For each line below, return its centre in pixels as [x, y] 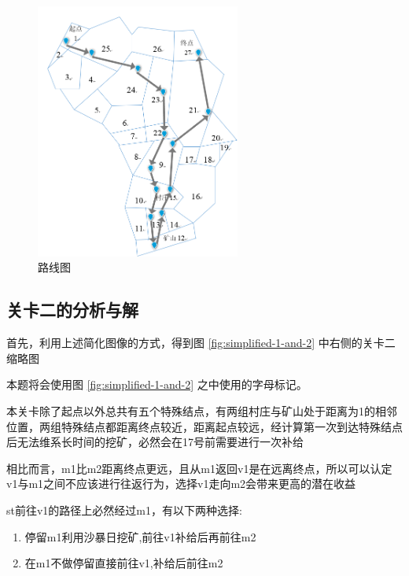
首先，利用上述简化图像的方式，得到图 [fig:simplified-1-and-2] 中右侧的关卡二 [201, 343]
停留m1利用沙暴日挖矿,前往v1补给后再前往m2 [140, 536]
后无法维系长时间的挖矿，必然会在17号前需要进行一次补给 [155, 442]
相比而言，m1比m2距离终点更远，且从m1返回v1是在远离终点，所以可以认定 [199, 468]
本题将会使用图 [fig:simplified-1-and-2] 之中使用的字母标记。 [157, 384]
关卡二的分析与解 [72, 310]
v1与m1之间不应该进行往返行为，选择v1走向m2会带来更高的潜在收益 [181, 484]
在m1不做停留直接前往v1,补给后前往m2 [124, 563]
